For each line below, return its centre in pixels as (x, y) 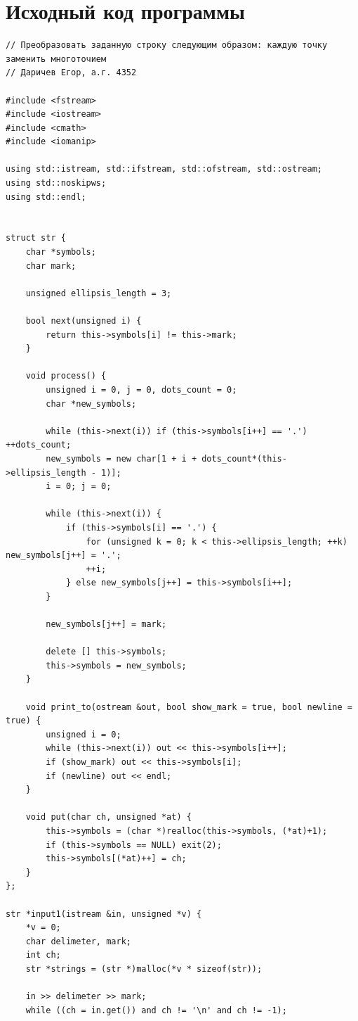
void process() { (66, 376)
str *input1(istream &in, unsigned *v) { (104, 914)
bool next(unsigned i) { (84, 321)
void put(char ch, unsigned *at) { (108, 817)
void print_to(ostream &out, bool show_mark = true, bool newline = (189, 707)
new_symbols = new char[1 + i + (121, 458)
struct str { (36, 238)
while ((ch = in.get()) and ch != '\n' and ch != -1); (156, 1010)
